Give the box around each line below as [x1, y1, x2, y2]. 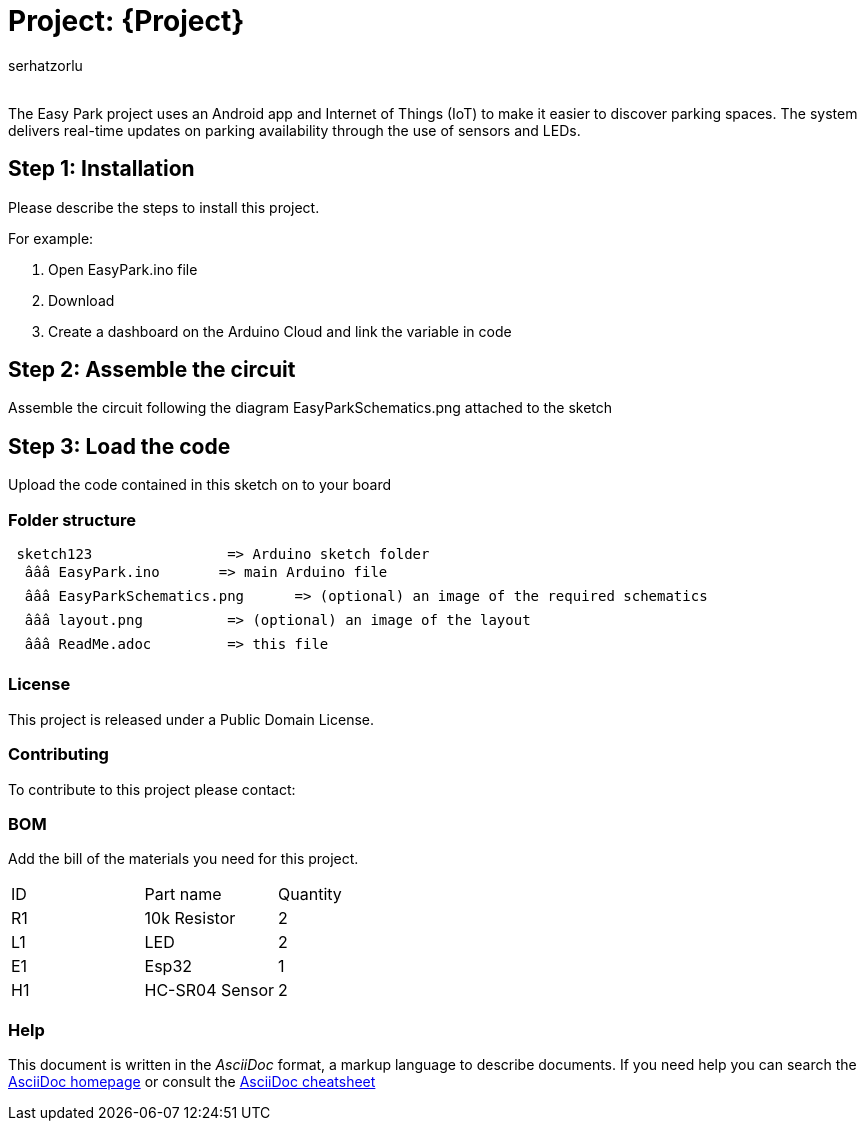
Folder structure [8, 509, 136, 530]
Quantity [278, 884, 342, 905]
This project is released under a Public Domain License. [8, 710, 374, 728]
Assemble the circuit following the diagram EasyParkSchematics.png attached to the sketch [8, 399, 613, 417]
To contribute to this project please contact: [8, 780, 296, 798]
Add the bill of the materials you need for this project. [8, 850, 359, 868]
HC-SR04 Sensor [144, 980, 275, 1001]
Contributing [8, 744, 109, 765]
